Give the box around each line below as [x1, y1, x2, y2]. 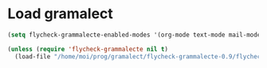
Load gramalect [7, 5, 113, 23]
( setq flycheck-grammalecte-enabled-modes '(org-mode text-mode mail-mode [7, 31, 261, 39]
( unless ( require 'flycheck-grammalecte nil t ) [7, 45, 169, 53]
